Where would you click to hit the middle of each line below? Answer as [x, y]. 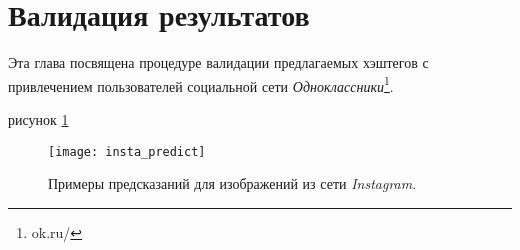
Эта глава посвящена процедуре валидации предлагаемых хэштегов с [218, 62]
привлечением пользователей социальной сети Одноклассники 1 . [201, 84]
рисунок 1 [38, 118]
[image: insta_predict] [127, 151]
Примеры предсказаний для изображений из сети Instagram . [232, 183]
